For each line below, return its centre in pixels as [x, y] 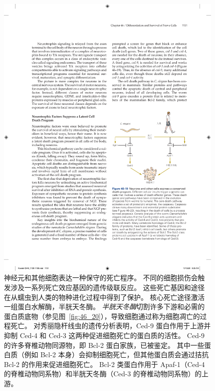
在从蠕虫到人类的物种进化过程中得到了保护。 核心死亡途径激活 [104, 297]
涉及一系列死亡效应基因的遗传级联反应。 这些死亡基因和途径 [107, 287]
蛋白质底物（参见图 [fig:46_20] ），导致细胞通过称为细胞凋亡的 [102, 316]
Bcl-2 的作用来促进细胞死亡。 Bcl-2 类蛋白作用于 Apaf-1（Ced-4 [105, 364]
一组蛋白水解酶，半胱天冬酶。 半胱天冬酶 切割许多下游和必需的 [104, 306]
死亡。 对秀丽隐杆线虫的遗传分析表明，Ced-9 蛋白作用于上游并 [111, 326]
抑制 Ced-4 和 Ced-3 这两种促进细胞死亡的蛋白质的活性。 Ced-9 [104, 335]
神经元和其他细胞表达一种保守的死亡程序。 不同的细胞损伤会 [101, 278]
